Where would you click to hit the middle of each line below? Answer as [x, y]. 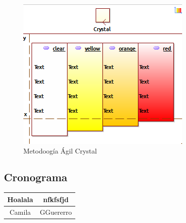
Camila [20, 212]
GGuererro [56, 212]
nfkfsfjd [56, 199]
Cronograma [36, 177]
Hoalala [20, 199]
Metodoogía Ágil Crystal [60, 150]
